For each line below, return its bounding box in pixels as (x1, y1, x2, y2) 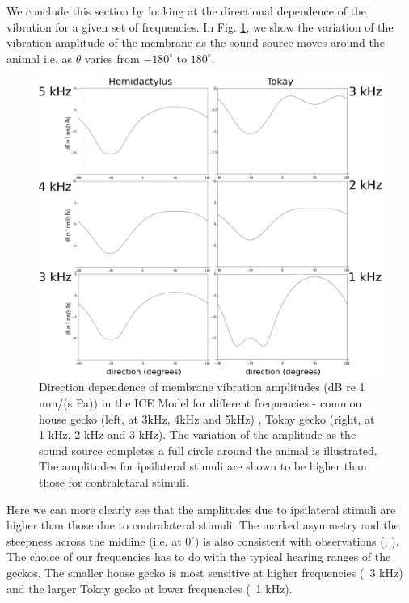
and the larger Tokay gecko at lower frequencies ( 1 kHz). (6, 580, 293, 597)
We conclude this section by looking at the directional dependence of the (6, 2, 367, 19)
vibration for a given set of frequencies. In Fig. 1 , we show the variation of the (6, 18, 394, 35)
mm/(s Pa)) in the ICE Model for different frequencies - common (39, 394, 362, 411)
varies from (84, 49, 140, 66)
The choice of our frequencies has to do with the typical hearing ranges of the (6, 548, 391, 565)
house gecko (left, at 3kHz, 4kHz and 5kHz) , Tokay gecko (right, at (39, 410, 375, 427)
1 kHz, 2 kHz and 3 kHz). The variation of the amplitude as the (39, 426, 356, 443)
